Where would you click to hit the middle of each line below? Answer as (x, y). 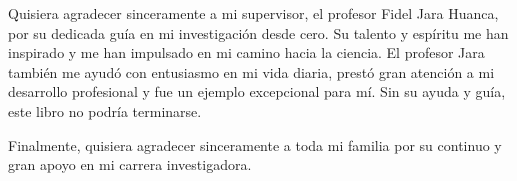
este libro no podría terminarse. (105, 110)
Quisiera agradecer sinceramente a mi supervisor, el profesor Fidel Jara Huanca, (253, 13)
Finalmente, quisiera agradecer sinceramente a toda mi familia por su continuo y (255, 144)
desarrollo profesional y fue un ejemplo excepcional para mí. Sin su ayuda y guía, (257, 91)
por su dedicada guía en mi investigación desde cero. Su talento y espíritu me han (258, 32)
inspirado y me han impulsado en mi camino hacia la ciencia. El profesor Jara (246, 52)
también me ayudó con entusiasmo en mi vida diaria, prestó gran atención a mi (251, 71)
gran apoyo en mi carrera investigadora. (130, 164)
